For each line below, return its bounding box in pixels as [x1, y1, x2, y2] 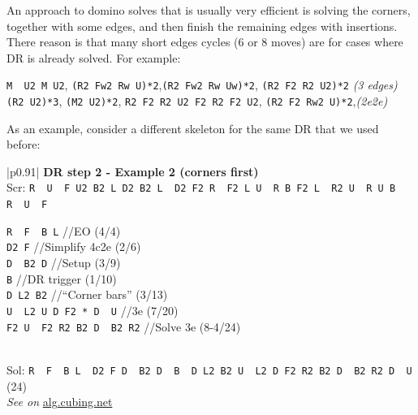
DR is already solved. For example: [6, 49, 181, 66]
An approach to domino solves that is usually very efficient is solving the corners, [6, 2, 411, 18]
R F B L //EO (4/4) [6, 222, 121, 239]
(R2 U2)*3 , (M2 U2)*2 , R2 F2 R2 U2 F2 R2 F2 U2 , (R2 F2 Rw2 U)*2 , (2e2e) [6, 93, 388, 110]
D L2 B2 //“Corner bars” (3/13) [6, 286, 168, 303]
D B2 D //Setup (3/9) [6, 254, 121, 271]
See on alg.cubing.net [6, 393, 113, 410]
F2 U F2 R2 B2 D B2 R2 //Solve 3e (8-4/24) [6, 318, 241, 335]
